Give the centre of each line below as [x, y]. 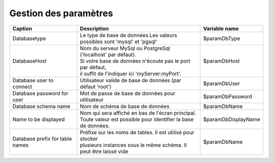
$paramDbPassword [228, 96]
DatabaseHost [29, 61]
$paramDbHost [221, 61]
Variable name [221, 28]
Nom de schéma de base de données [125, 106]
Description [94, 28]
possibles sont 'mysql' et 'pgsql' [118, 42]
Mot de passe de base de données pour [128, 93]
